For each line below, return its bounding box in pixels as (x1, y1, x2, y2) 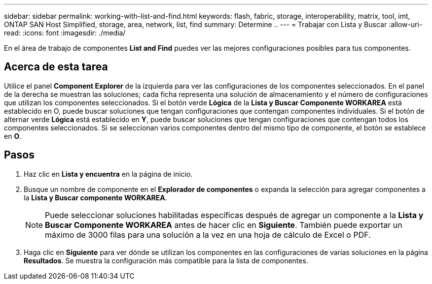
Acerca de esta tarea (4, 61, 108, 73)
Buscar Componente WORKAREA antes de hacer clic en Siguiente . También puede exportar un (45, 220, 402, 230)
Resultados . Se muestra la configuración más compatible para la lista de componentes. (24, 256, 308, 265)
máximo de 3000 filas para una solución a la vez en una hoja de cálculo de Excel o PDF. (45, 229, 371, 240)
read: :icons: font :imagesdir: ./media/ (4, 29, 126, 37)
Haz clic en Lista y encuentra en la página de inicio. (24, 169, 193, 178)
